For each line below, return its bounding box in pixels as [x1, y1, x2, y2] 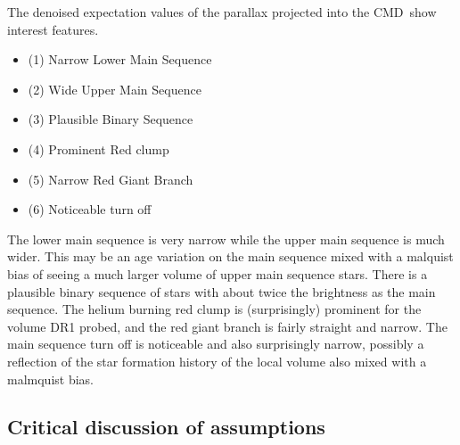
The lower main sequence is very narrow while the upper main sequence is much [7, 229, 445, 248]
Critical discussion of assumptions [7, 413, 325, 441]
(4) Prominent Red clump [28, 139, 169, 158]
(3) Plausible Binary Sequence [28, 110, 193, 128]
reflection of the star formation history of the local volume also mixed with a [7, 351, 427, 370]
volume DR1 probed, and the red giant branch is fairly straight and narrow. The [7, 317, 448, 335]
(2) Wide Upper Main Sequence [28, 79, 201, 98]
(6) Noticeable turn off [28, 200, 152, 218]
